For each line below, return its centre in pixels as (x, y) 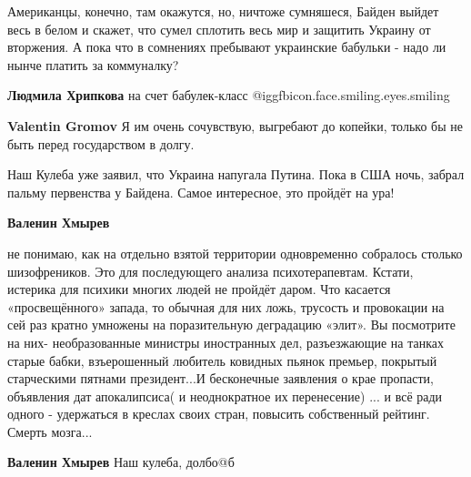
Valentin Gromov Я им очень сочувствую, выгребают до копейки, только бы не (235, 125)
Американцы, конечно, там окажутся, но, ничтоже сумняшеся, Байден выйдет (223, 11)
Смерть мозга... (50, 431)
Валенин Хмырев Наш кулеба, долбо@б (121, 462)
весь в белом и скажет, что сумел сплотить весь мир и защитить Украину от (219, 29)
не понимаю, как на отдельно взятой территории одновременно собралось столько (235, 253)
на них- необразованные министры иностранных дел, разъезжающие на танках (226, 342)
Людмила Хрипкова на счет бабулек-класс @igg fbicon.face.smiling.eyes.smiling (229, 95)
